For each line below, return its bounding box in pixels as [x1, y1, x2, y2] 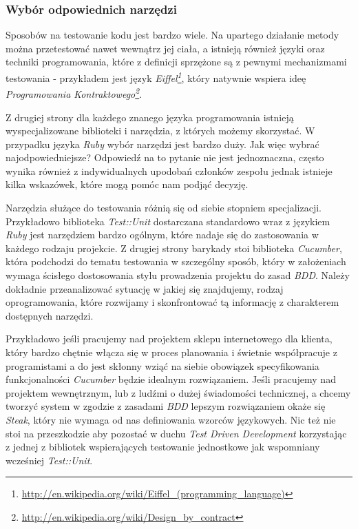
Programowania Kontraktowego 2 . [6, 85, 143, 101]
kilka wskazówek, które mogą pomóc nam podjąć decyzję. [6, 177, 249, 191]
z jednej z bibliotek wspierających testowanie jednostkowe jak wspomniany [6, 439, 320, 454]
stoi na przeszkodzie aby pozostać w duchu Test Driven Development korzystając [6, 426, 347, 440]
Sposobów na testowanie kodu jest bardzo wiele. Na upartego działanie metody [6, 28, 339, 42]
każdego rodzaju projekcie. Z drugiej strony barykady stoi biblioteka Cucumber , [6, 240, 342, 255]
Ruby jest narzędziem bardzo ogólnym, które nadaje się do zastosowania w [6, 227, 319, 242]
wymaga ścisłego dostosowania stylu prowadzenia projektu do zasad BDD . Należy [6, 268, 350, 282]
